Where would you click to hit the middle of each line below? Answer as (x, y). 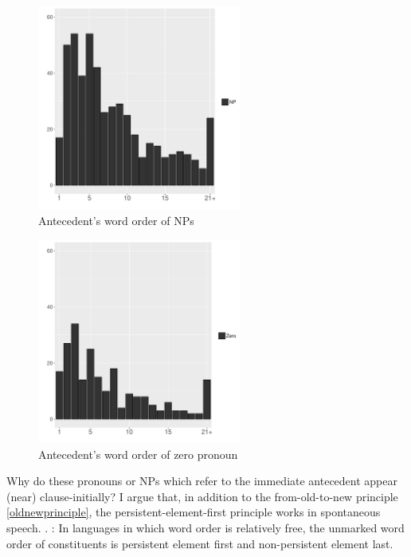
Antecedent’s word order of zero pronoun (138, 454)
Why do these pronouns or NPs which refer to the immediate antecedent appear (202, 481)
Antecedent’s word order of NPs (116, 220)
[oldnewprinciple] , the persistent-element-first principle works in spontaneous (194, 512)
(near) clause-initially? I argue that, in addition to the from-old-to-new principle (202, 496)
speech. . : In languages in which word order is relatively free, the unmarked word (205, 527)
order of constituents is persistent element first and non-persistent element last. (200, 543)
